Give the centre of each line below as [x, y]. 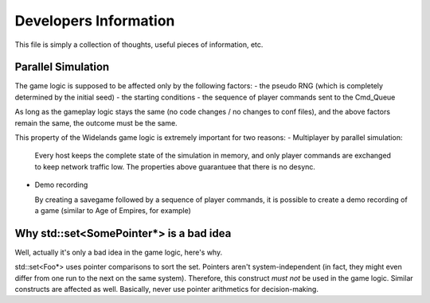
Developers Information [95, 21]
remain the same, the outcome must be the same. [96, 122]
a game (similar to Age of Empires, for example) [113, 210]
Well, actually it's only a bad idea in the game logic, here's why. [119, 252]
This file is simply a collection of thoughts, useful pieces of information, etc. [139, 45]
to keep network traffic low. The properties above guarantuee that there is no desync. [175, 166]
